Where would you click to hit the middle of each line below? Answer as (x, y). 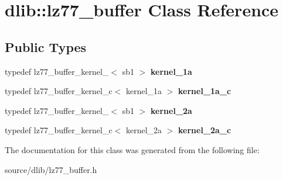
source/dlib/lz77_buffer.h (51, 169)
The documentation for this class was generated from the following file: (132, 149)
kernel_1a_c (205, 91)
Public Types (46, 46)
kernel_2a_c (205, 130)
